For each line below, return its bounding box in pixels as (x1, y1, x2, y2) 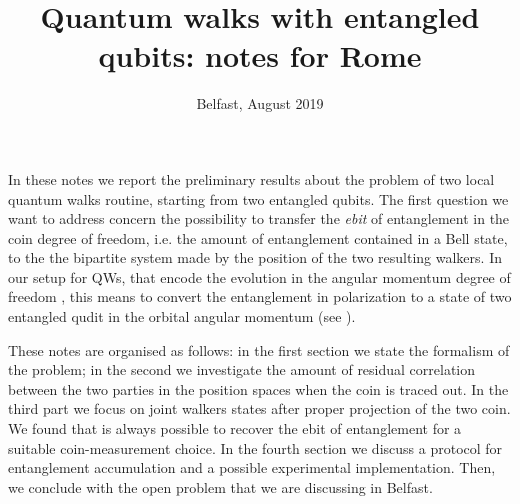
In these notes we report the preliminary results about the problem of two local (8, 168, 495, 189)
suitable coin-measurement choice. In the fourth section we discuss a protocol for (8, 437, 503, 458)
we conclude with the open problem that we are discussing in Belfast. (8, 476, 433, 497)
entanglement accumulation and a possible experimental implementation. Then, (8, 457, 496, 478)
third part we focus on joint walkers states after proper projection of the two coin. (8, 398, 511, 419)
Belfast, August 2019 (196, 93, 324, 114)
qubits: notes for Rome (98, 35, 422, 76)
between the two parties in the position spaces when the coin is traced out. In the (8, 378, 509, 399)
